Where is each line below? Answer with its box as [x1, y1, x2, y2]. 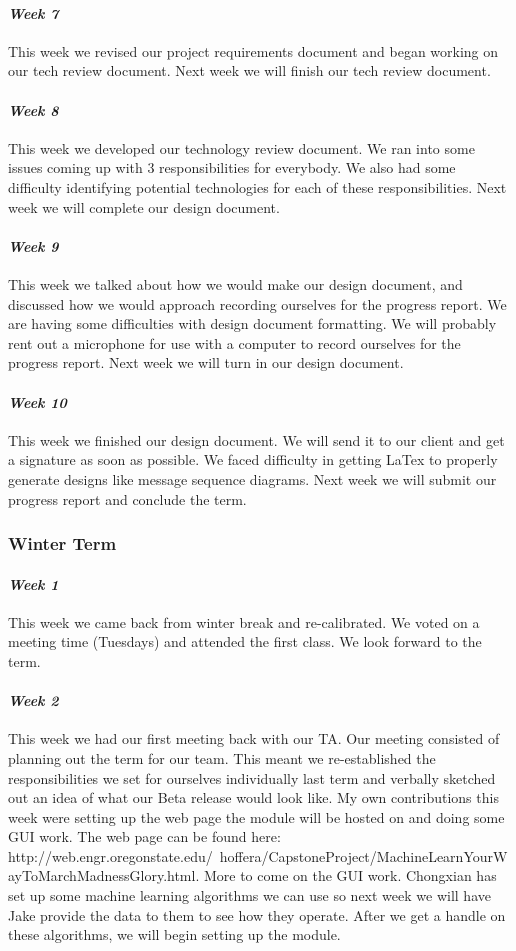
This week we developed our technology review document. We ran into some [8, 137, 475, 158]
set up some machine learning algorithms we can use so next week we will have [8, 885, 491, 906]
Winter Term [8, 531, 117, 556]
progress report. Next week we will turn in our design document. [8, 352, 404, 373]
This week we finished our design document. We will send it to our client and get [8, 429, 505, 450]
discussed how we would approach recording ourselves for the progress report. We [8, 293, 507, 314]
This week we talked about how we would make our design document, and [8, 273, 463, 294]
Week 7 [8, 2, 59, 23]
